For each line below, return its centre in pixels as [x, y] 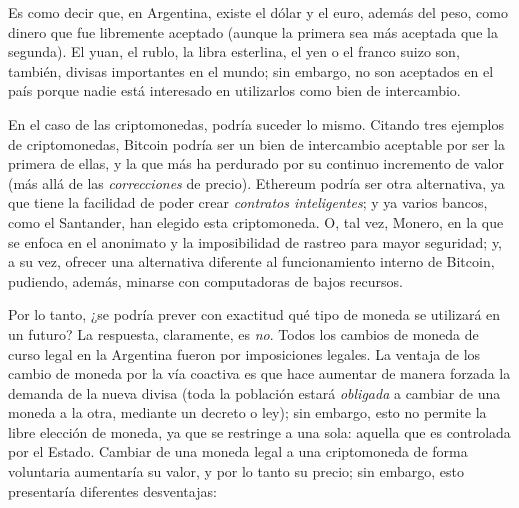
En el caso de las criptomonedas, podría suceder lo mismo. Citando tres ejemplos [256, 123]
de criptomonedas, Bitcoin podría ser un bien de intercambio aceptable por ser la [256, 143]
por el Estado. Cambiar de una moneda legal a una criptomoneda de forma [238, 451]
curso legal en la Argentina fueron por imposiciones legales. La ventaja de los [244, 353]
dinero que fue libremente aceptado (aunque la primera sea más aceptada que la [253, 31]
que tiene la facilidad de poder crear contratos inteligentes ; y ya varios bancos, [248, 202]
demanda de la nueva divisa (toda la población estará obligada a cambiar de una [254, 392]
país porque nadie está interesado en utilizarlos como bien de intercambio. [234, 90]
